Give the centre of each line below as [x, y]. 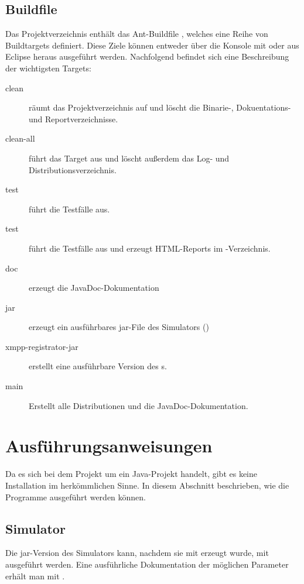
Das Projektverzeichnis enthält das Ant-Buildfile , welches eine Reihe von [137, 34]
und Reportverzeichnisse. [74, 118]
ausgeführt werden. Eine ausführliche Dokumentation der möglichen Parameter [147, 564]
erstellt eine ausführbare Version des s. [98, 366]
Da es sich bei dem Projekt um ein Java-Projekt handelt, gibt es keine [131, 474]
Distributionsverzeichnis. [73, 169]
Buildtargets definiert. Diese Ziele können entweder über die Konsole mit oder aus [152, 45]
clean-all [20, 138]
